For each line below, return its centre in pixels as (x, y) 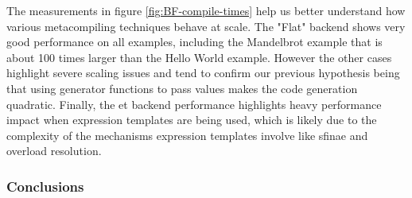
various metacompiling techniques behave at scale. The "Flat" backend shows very (206, 26)
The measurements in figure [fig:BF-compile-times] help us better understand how (206, 10)
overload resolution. (54, 151)
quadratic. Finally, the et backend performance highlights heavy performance (194, 104)
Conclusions (45, 186)
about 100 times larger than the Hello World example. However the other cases (199, 57)
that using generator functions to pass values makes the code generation (182, 88)
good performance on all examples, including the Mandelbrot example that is (194, 42)
